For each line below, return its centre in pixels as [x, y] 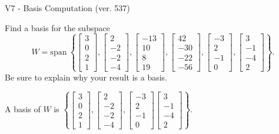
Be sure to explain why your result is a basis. [86, 77]
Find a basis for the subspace [57, 27]
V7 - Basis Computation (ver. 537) [67, 8]
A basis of [23, 109]
